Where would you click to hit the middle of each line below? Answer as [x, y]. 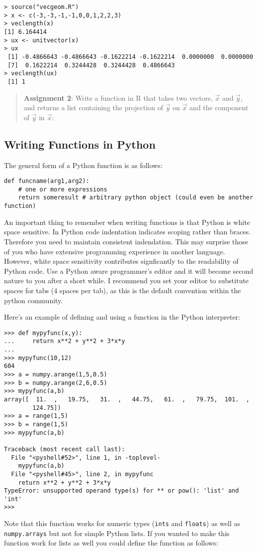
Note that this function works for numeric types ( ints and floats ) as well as [122, 523]
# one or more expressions [63, 189]
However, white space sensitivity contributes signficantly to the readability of [121, 261]
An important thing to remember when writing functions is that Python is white [127, 222]
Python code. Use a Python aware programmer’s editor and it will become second [129, 271]
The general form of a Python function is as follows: [83, 165]
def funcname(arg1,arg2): [47, 181]
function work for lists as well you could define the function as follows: [111, 543]
